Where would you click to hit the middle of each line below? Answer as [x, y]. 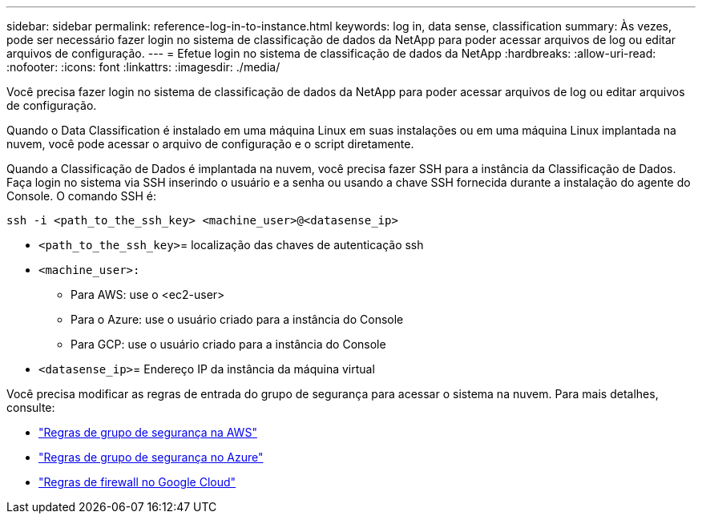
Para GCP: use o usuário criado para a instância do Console [228, 344]
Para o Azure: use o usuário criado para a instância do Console [237, 319]
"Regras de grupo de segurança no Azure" [151, 457]
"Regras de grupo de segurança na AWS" [148, 432]
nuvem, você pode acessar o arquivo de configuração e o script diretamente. [210, 144]
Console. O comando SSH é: [82, 196]
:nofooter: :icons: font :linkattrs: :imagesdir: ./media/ [143, 67]
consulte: [31, 407]
